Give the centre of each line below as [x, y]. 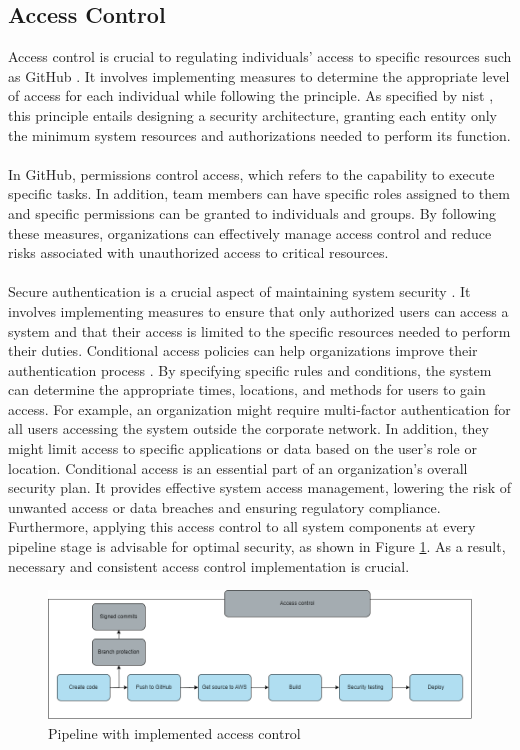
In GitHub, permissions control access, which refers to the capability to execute [251, 173]
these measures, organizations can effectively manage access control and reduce [250, 232]
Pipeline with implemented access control [174, 732]
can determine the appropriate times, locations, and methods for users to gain [247, 389]
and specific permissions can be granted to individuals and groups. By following [252, 212]
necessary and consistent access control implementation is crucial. [209, 565]
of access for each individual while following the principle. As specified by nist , [251, 95]
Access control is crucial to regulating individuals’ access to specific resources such [260, 56]
